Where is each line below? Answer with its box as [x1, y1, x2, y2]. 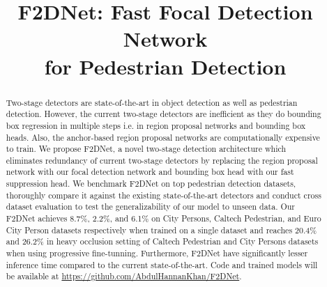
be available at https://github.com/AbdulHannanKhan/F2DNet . [6, 270, 242, 282]
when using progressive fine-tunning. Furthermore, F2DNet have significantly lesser [6, 247, 308, 259]
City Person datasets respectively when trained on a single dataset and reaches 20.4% [6, 224, 317, 235]
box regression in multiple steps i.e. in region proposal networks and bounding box [6, 119, 306, 131]
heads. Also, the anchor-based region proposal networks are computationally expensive [6, 131, 320, 143]
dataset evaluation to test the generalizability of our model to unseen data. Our [6, 201, 295, 212]
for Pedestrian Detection [44, 52, 287, 80]
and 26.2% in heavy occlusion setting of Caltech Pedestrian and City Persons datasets [6, 235, 319, 247]
